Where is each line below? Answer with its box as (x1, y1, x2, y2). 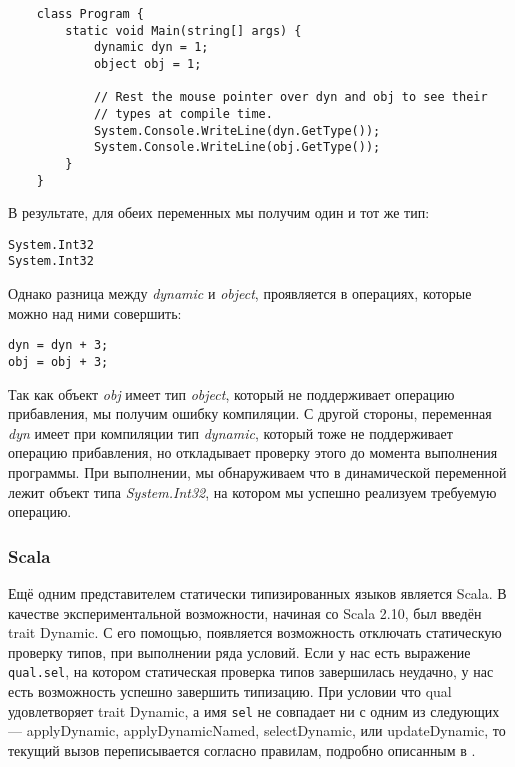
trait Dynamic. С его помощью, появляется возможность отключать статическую (8, 622, 502, 643)
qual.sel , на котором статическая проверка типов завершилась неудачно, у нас (8, 661, 494, 682)
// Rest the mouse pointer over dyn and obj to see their (93, 90, 488, 105)
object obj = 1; (93, 56, 202, 71)
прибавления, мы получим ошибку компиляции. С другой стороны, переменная (8, 403, 492, 424)
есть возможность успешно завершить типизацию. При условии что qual (8, 681, 452, 702)
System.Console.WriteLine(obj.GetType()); (93, 140, 381, 155)
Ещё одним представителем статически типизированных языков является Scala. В (8, 583, 507, 603)
